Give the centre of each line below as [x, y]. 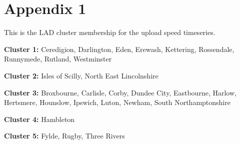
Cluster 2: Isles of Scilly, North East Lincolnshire [81, 75]
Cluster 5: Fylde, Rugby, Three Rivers [64, 136]
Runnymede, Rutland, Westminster [58, 59]
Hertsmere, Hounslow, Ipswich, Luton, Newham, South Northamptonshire [117, 102]
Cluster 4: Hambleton [39, 119]
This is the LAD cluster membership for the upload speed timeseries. [110, 32]
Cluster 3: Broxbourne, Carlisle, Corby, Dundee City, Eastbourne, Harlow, [120, 92]
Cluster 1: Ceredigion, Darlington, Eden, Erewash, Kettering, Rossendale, [119, 49]
